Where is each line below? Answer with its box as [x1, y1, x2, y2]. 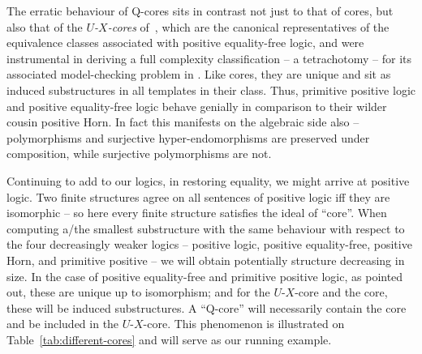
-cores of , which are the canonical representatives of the [107, 18, 390, 35]
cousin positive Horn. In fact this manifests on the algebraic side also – [6, 113, 360, 130]
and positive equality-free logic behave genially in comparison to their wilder [6, 97, 387, 114]
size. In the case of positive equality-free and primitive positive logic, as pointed [6, 267, 403, 284]
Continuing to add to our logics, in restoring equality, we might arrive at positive [6, 172, 410, 189]
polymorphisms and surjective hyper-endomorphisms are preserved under [6, 129, 370, 146]
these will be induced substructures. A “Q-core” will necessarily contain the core [6, 299, 407, 316]
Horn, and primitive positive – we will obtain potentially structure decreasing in [6, 251, 405, 268]
